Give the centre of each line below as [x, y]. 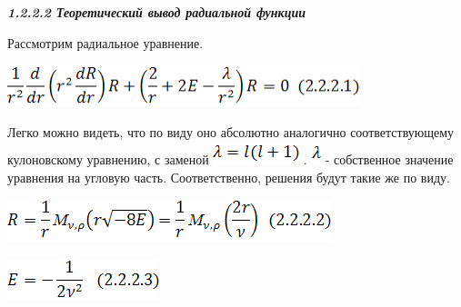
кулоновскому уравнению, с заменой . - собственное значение [230, 159]
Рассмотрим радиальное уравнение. [105, 42]
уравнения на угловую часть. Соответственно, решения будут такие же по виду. [229, 177]
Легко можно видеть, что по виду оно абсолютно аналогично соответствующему [231, 132]
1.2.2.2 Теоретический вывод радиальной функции [157, 12]
